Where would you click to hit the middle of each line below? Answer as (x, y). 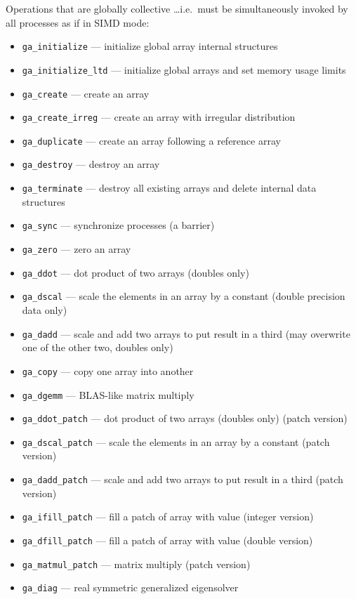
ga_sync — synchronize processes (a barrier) (118, 225)
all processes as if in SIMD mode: (78, 22)
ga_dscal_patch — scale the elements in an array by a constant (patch (176, 441)
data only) (45, 310)
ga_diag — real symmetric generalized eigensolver (130, 587)
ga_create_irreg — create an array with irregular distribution (159, 117)
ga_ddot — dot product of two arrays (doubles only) (136, 272)
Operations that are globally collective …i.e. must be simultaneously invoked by (177, 8)
